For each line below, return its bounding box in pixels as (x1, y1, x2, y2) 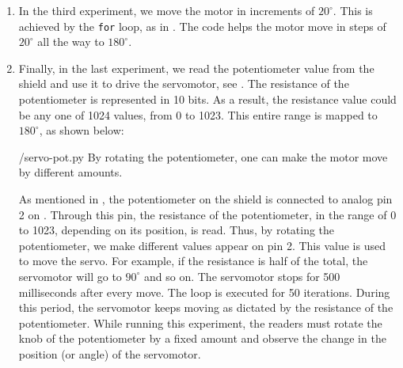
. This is (333, 2, 373, 18)
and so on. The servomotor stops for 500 (143, 267, 340, 284)
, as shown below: (39, 122, 124, 138)
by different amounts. (18, 164, 123, 180)
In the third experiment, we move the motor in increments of (18, 2, 315, 18)
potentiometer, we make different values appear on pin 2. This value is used (18, 237, 386, 253)
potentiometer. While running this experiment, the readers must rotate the (18, 314, 382, 331)
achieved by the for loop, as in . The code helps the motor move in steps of (18, 17, 386, 34)
